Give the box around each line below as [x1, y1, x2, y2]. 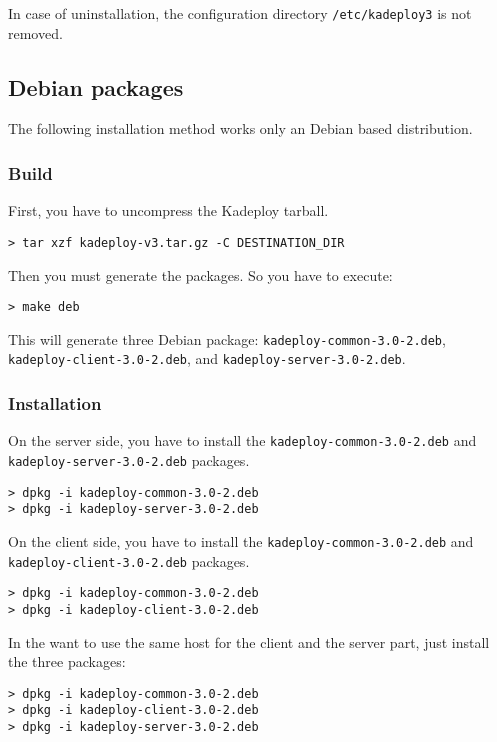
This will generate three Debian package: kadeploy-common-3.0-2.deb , [8, 328, 446, 349]
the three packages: [8, 651, 126, 672]
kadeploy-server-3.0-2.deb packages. [8, 449, 250, 470]
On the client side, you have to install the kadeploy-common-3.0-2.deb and [8, 530, 474, 551]
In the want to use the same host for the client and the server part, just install [8, 631, 490, 652]
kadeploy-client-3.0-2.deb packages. [8, 550, 250, 571]
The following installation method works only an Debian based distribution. [8, 118, 473, 139]
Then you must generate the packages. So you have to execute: [8, 264, 393, 285]
